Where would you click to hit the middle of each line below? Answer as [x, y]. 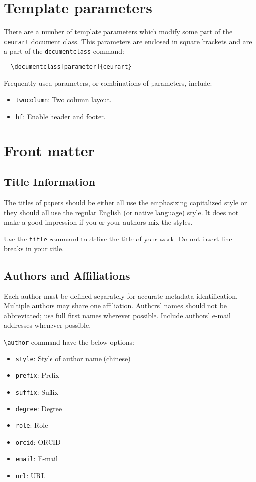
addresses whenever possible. [48, 325]
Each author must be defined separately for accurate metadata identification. [121, 296]
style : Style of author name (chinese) [73, 358]
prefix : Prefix [37, 375]
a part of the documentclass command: [64, 51]
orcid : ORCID [38, 442]
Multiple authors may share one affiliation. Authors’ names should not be [116, 305]
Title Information [50, 182]
